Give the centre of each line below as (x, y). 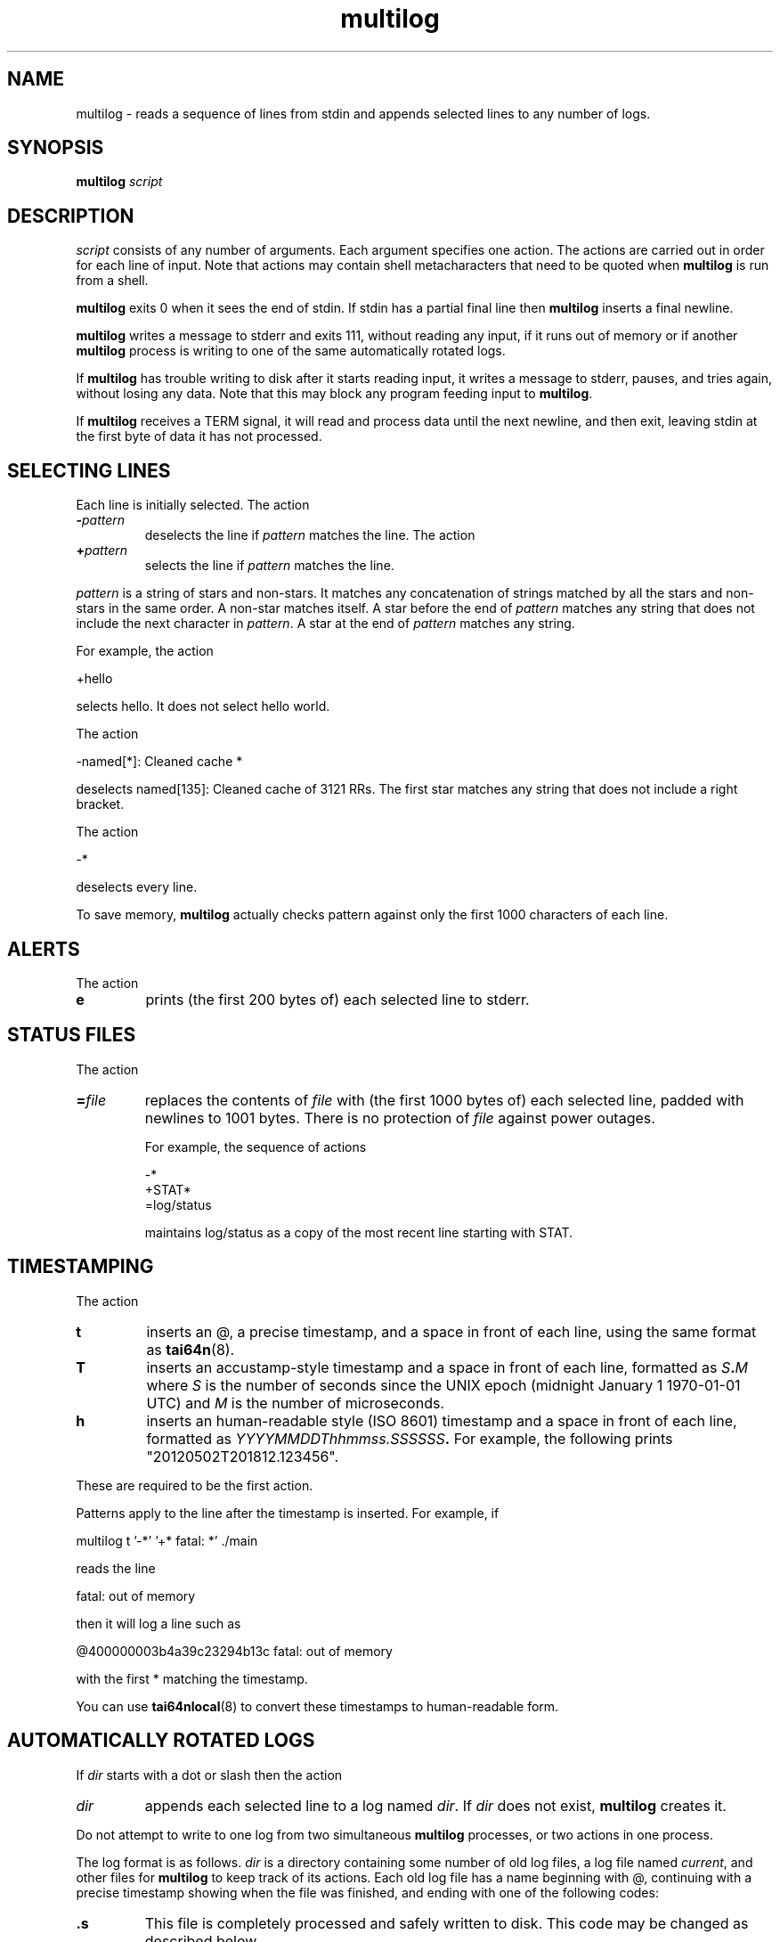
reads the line (116, 1568)
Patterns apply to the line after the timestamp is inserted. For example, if (288, 1513)
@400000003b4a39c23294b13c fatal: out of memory (234, 1651)
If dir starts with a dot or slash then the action (209, 1775)
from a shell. (112, 281)
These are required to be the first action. (195, 1485)
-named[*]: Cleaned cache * (159, 762)
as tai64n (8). (191, 1349)
